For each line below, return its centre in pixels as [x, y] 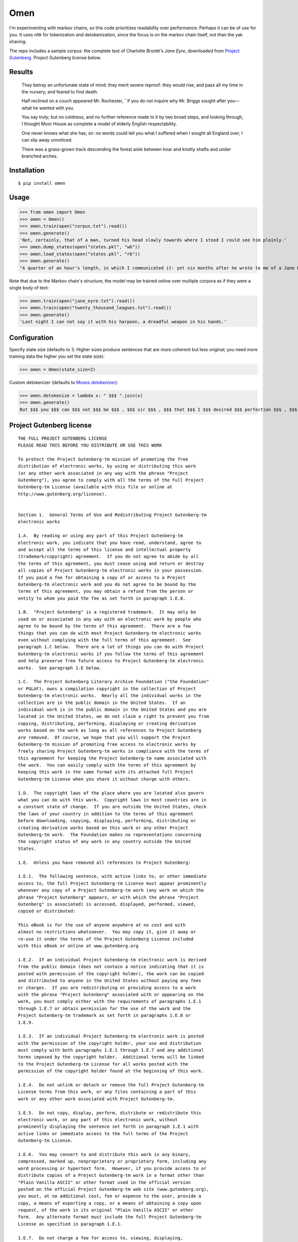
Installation [27, 170]
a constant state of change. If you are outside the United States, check [112, 807]
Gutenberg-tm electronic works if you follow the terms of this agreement [111, 654]
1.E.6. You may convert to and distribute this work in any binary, [105, 1154]
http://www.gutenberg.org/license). [63, 494]
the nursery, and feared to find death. [60, 91]
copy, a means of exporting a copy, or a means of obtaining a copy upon [110, 1203]
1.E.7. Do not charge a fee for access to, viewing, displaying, [101, 1238]
